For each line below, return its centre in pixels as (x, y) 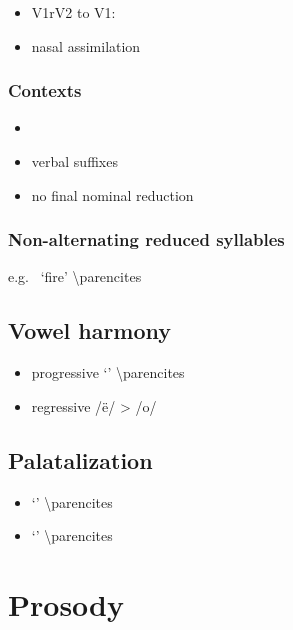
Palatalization (80, 459)
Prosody (66, 603)
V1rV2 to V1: (73, 12)
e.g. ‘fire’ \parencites (75, 276)
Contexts (45, 90)
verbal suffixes (74, 161)
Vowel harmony (90, 330)
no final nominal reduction (112, 194)
